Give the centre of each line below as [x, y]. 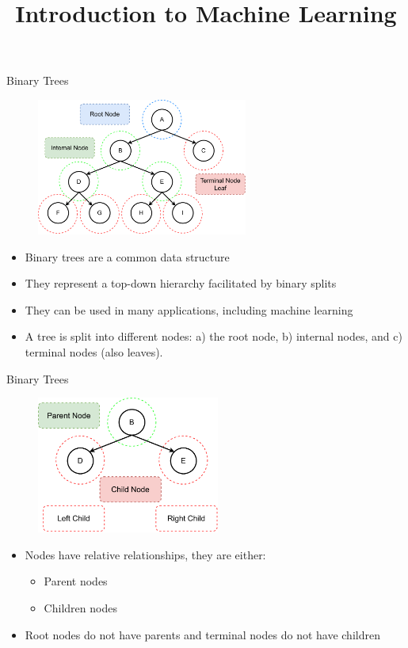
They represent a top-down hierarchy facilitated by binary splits [181, 283]
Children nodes [80, 608]
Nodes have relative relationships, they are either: [145, 554]
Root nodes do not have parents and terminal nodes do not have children [202, 634]
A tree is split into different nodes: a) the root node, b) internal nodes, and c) [214, 336]
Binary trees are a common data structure [127, 256]
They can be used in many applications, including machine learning [189, 309]
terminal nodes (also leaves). [94, 352]
